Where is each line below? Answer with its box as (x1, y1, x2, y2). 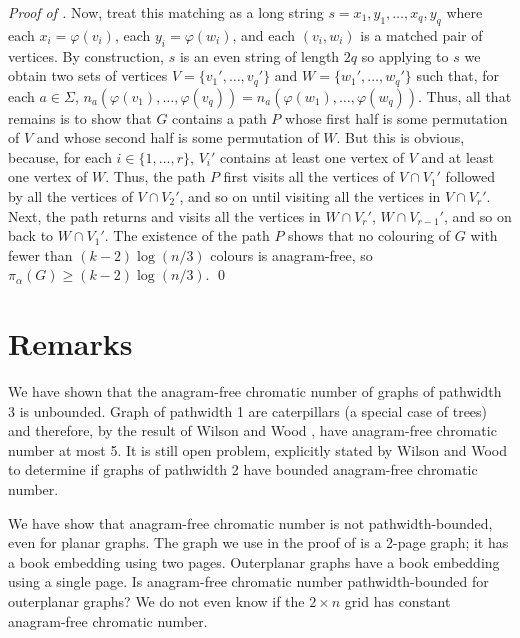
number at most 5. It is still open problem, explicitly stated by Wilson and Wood (8, 439, 508, 460)
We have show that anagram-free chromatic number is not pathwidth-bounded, (8, 512, 493, 533)
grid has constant (344, 591, 451, 612)
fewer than (8, 244, 73, 265)
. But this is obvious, (336, 127, 465, 148)
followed (445, 166, 495, 187)
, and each (232, 24, 296, 45)
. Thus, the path (105, 166, 206, 187)
